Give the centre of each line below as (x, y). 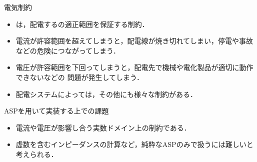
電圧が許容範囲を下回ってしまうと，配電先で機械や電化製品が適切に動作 (134, 67)
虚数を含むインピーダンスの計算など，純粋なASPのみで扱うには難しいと (134, 144)
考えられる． (37, 154)
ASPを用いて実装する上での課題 (56, 111)
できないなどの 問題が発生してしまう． (79, 77)
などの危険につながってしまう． (68, 50)
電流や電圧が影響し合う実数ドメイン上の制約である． (103, 127)
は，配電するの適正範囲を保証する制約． (82, 24)
